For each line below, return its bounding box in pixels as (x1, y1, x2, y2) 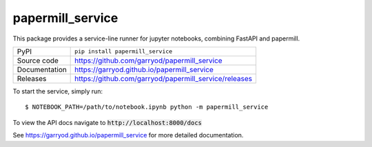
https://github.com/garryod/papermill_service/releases (74, 73, 253, 83)
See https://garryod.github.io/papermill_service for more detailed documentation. (12, 131, 244, 139)
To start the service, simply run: (12, 87, 103, 95)
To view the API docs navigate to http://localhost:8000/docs (12, 118, 203, 126)
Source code (17, 56, 59, 65)
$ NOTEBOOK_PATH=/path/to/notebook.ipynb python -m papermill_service (25, 103, 269, 111)
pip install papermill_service (74, 48, 173, 55)
